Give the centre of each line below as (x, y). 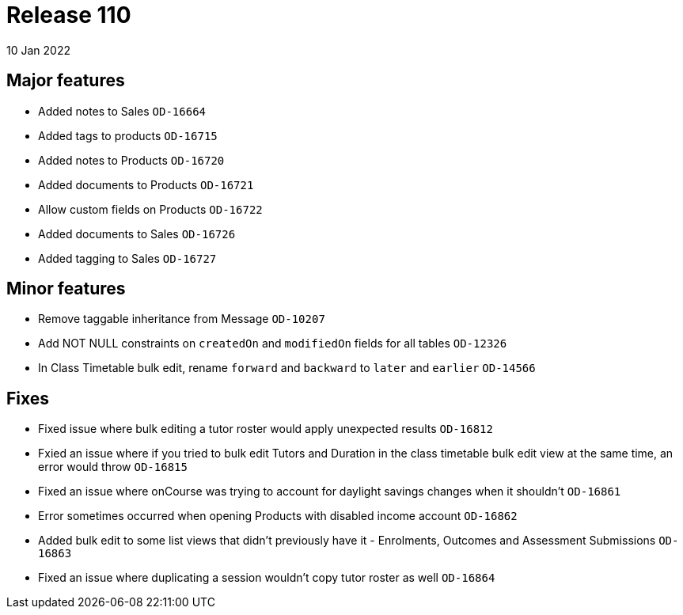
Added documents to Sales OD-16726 (137, 233)
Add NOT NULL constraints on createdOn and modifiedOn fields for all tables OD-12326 (273, 344)
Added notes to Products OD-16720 (131, 160)
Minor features (66, 289)
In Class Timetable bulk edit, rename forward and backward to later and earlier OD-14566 (287, 368)
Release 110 (69, 15)
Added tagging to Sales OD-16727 (127, 258)
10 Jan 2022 (38, 50)
